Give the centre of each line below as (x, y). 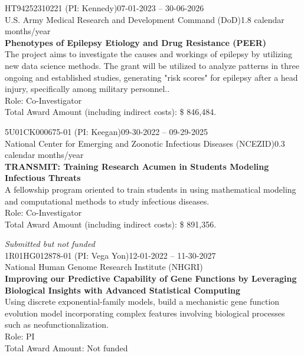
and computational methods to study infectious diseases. (107, 201)
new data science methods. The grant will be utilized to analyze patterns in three (152, 65)
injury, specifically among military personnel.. (87, 89)
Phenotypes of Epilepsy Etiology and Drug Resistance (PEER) (135, 42)
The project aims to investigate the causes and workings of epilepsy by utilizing (149, 54)
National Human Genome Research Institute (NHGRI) (104, 267)
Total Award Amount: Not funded (66, 347)
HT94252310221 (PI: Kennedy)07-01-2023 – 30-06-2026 (104, 8)
